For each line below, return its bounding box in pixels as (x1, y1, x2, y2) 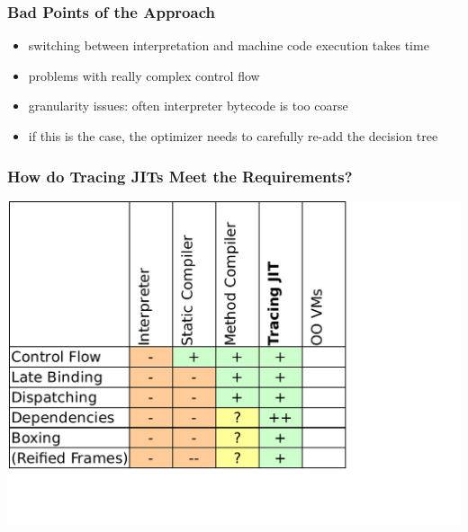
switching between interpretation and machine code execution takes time (28, 36, 429, 55)
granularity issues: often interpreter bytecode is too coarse (28, 96, 348, 115)
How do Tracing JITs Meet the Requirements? (7, 164, 353, 187)
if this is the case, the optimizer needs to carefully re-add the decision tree (28, 127, 438, 145)
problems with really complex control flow (28, 66, 260, 84)
